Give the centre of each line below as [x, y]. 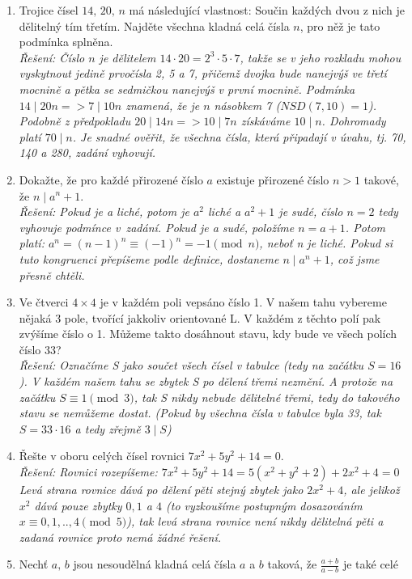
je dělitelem [127, 57]
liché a [225, 211]
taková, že [292, 564]
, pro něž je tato [340, 25]
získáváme [265, 121]
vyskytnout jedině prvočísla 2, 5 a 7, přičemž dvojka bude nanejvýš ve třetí [203, 73]
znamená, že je [163, 105]
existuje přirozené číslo [273, 179]
